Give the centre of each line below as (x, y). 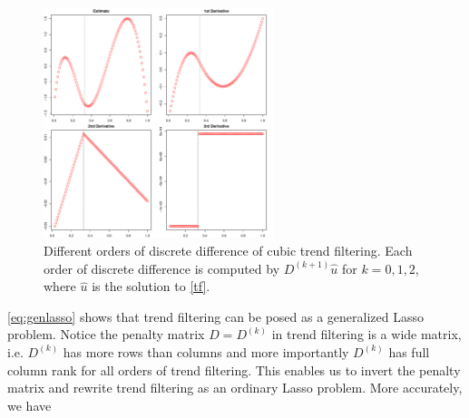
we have (29, 405)
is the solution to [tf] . (151, 286)
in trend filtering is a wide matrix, (366, 334)
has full (409, 351)
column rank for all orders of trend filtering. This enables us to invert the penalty (234, 369)
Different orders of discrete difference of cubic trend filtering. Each (228, 250)
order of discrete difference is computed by (162, 268)
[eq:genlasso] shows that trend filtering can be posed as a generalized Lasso (216, 316)
